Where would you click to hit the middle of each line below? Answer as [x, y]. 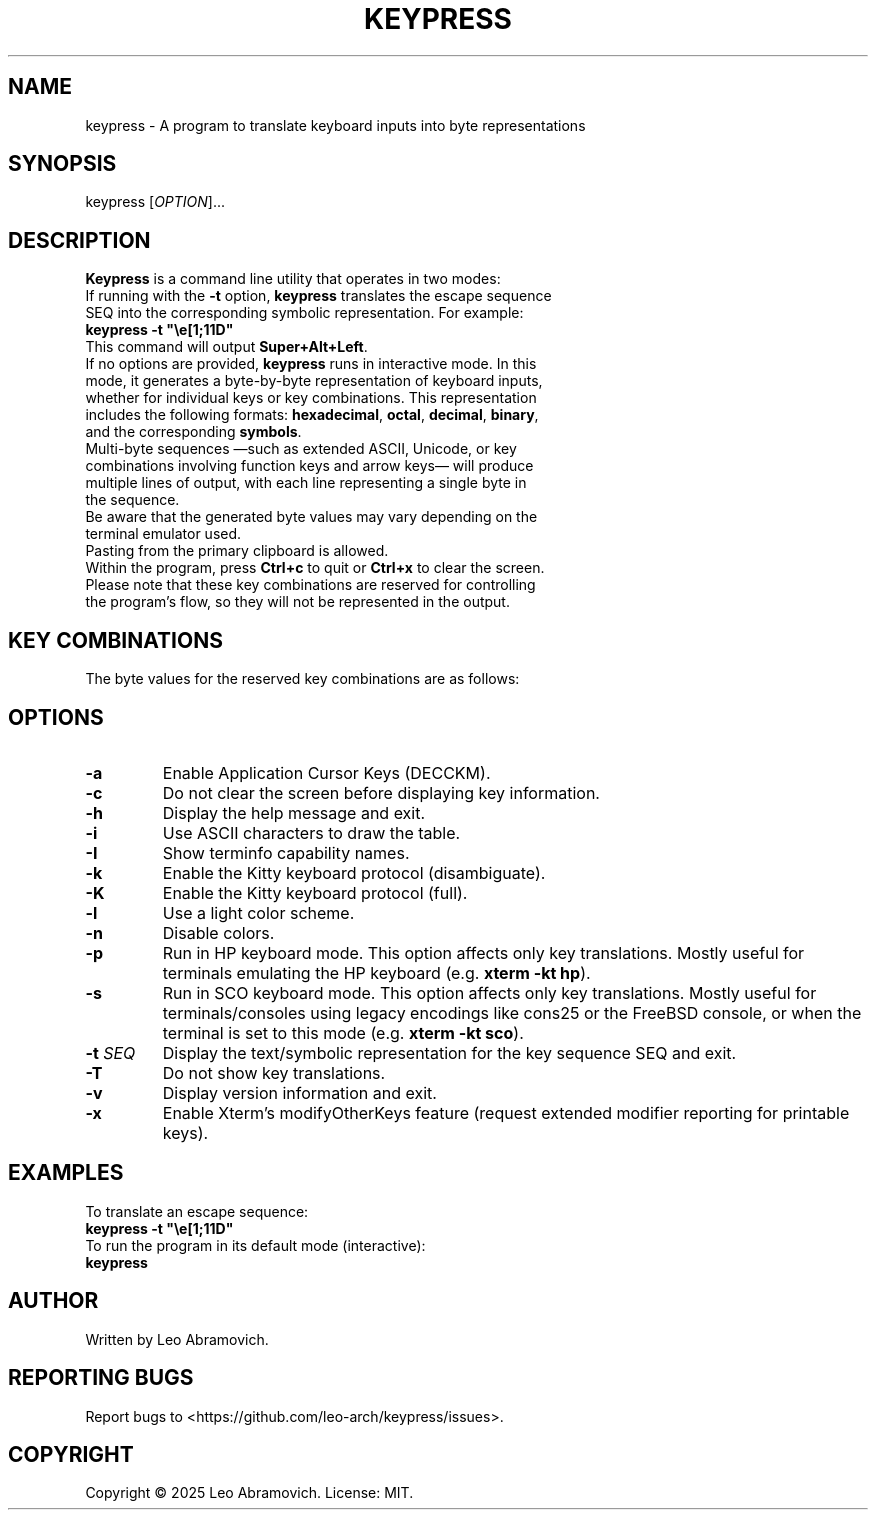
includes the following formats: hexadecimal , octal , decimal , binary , [312, 415]
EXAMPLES [66, 1173]
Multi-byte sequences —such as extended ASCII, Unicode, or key [301, 449]
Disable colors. [218, 932]
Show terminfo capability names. [286, 852]
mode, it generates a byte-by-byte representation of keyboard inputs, [314, 381]
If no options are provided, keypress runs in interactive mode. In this [311, 364]
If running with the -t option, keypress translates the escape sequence [318, 296]
